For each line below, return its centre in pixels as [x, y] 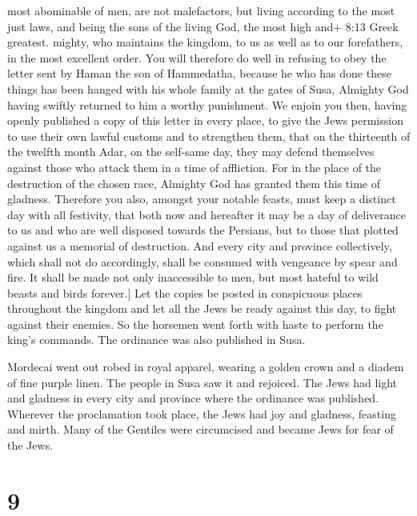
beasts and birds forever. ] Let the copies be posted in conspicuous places [185, 292]
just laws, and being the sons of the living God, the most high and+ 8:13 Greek [203, 26]
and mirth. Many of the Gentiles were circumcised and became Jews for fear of [200, 429]
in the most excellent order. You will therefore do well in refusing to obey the [197, 57]
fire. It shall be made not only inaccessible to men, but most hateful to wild [193, 277]
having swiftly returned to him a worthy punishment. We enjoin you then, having [207, 104]
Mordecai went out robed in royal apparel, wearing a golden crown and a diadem [206, 367]
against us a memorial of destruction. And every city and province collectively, [200, 245]
